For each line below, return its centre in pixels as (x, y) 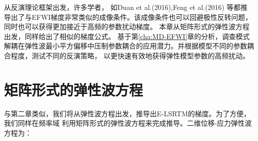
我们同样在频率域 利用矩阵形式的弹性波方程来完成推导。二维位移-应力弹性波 (128, 123)
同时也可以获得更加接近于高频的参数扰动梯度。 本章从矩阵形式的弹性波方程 (127, 26)
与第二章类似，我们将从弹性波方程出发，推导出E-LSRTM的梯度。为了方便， (127, 113)
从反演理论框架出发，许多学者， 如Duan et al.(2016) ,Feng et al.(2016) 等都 (122, 7)
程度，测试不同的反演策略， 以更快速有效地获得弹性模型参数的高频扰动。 (130, 55)
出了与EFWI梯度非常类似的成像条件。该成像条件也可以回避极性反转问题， (131, 17)
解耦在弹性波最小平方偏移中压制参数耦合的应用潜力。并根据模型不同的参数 (126, 46)
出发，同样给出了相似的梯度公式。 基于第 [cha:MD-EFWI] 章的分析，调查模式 (127, 36)
